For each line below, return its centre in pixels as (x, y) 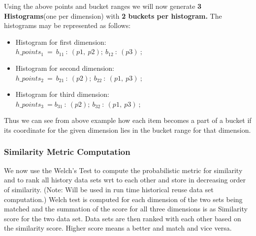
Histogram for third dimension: (62, 94)
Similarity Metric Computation (67, 152)
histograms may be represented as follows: (67, 25)
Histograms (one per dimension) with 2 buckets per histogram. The (113, 15)
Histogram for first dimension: (61, 42)
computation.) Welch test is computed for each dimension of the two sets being (123, 199)
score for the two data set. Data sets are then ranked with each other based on (123, 218)
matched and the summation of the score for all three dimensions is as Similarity (126, 209)
